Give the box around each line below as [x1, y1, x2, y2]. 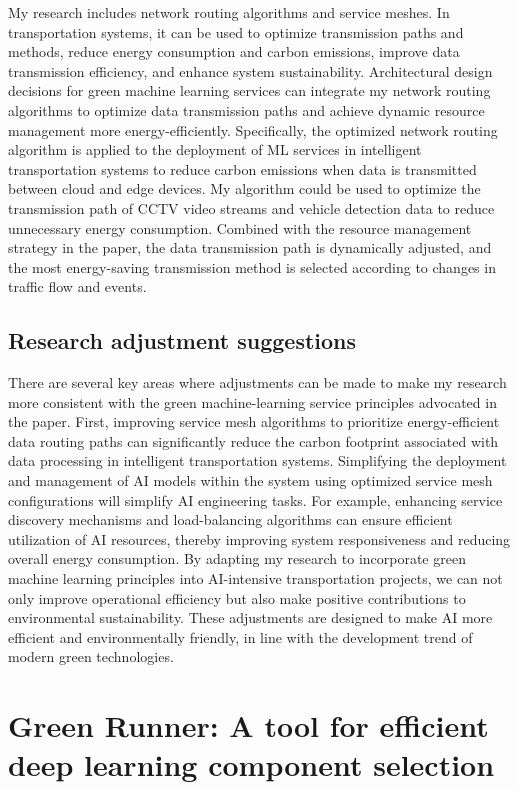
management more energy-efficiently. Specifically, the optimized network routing [8, 119, 498, 140]
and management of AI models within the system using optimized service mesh [8, 470, 493, 491]
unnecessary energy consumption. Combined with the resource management [8, 217, 472, 238]
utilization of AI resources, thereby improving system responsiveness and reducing [8, 528, 511, 549]
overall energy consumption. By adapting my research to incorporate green [8, 548, 466, 569]
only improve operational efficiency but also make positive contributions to [8, 587, 466, 608]
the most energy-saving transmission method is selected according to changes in [8, 256, 496, 277]
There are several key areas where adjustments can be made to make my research [8, 372, 507, 393]
